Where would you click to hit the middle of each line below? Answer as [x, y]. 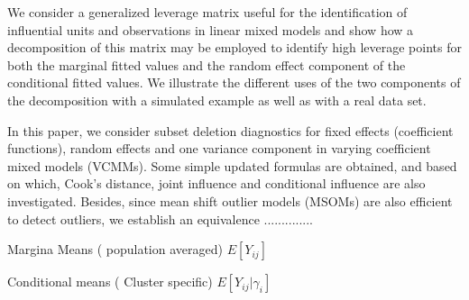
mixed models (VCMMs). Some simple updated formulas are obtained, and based [232, 165]
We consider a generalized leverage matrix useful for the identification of [207, 12]
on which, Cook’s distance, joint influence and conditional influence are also [216, 183]
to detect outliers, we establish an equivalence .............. [160, 218]
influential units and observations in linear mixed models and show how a [211, 29]
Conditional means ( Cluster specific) [110, 282]
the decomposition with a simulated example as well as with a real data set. [217, 100]
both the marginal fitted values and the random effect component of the [207, 64]
